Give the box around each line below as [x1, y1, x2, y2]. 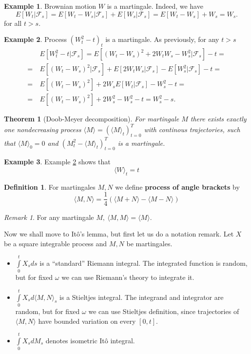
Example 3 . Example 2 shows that [4, 157, 111, 167]
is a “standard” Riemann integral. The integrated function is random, [39, 257, 248, 268]
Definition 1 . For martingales [4, 181, 96, 192]
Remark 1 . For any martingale [4, 212, 94, 222]
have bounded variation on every [38, 315, 136, 326]
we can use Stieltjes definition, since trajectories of [88, 306, 239, 316]
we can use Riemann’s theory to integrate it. [61, 272, 194, 282]
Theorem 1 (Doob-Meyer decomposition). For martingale [4, 114, 179, 124]
